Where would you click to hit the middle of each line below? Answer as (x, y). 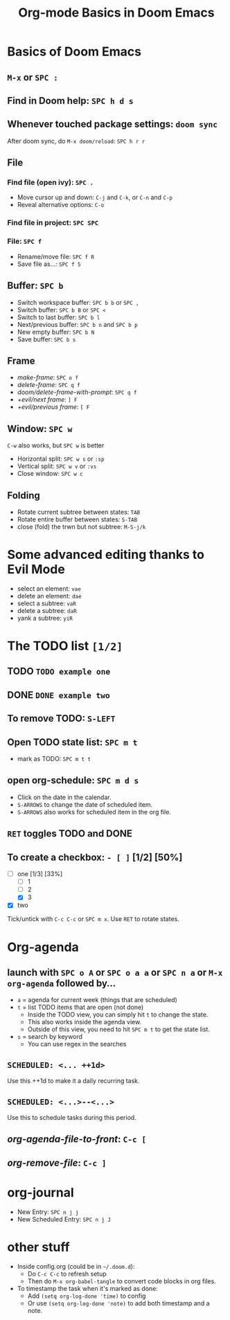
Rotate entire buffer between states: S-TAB (77, 519)
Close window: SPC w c (50, 474)
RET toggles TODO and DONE (70, 833)
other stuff (39, 1247)
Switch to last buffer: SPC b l (59, 317)
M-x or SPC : (33, 77)
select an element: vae (49, 588)
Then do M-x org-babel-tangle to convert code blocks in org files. (122, 1281)
